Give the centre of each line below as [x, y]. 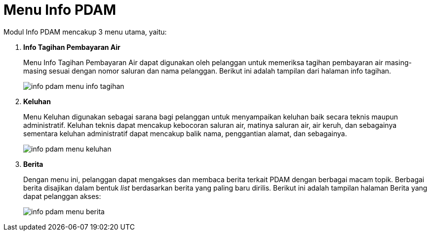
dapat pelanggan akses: [62, 196]
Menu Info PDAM [60, 10]
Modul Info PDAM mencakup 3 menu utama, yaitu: [85, 32]
